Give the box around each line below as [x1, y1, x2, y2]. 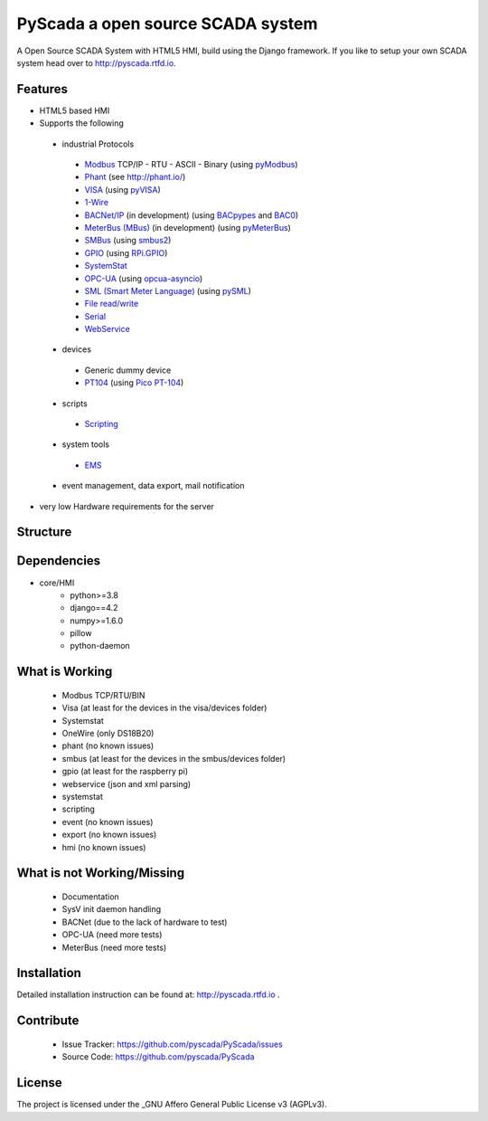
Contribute [16, 1013, 80, 1029]
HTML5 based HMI [39, 105, 110, 116]
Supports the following [39, 118, 124, 128]
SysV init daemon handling [61, 904, 162, 915]
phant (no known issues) [61, 740, 155, 751]
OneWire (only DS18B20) [61, 728, 155, 739]
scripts [61, 398, 88, 409]
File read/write [84, 299, 139, 309]
